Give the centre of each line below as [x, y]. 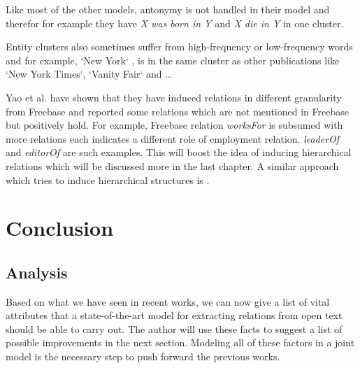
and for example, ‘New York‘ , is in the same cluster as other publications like [173, 60]
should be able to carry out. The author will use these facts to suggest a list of [174, 328]
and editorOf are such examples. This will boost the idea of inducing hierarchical [179, 152]
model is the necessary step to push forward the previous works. [143, 356]
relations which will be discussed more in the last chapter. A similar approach [172, 165]
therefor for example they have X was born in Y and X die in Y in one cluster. [175, 23]
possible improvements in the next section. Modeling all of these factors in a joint [180, 342]
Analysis [37, 272]
